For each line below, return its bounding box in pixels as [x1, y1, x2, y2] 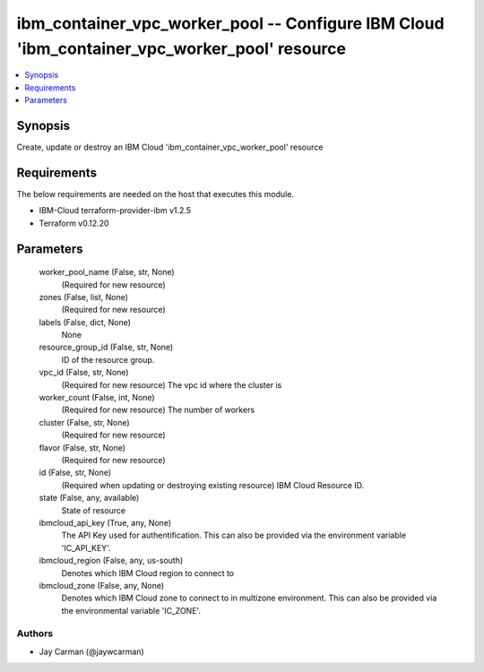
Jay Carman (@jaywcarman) [39, 646, 145, 657]
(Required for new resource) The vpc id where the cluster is [61, 379, 282, 390]
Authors [16, 627, 54, 640]
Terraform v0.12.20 [39, 218, 109, 228]
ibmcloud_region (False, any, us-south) [39, 556, 184, 566]
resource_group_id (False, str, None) [39, 341, 174, 353]
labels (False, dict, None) [39, 316, 132, 327]
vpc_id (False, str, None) [39, 367, 129, 378]
